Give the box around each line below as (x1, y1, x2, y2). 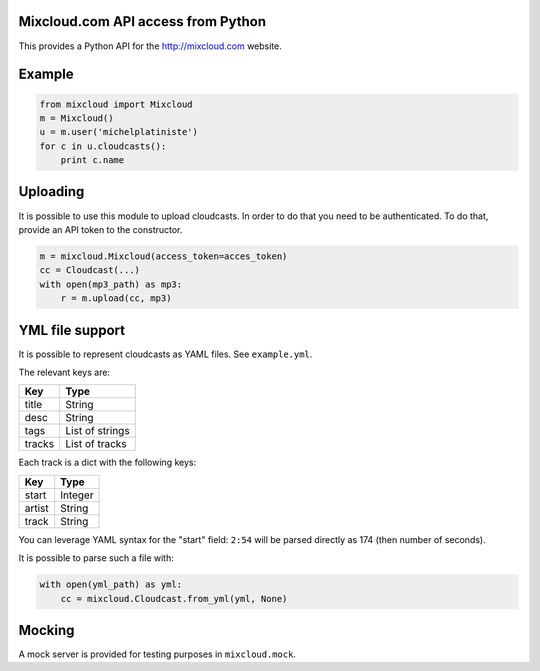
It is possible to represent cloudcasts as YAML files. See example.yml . (18, 348, 313, 360)
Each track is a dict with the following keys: (18, 456, 197, 469)
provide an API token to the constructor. (18, 223, 183, 235)
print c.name (60, 155, 125, 166)
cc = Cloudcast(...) (39, 265, 140, 276)
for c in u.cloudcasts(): (39, 140, 167, 152)
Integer (60, 488, 94, 502)
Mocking (18, 621, 75, 639)
